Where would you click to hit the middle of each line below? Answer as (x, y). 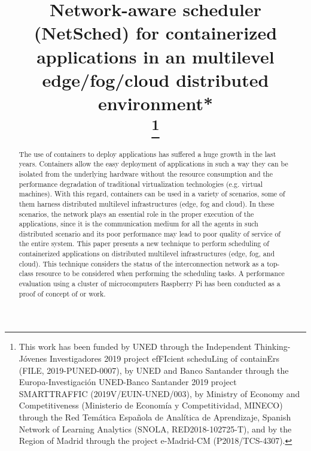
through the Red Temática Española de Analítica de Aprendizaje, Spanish (155, 417)
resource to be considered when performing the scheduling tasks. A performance (160, 273)
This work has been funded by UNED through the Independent (135, 346)
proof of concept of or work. (62, 293)
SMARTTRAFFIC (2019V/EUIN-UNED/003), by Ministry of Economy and (159, 393)
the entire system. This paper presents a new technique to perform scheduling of (144, 243)
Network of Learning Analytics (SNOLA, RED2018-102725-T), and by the (155, 429)
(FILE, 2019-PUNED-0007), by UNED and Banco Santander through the (154, 370)
